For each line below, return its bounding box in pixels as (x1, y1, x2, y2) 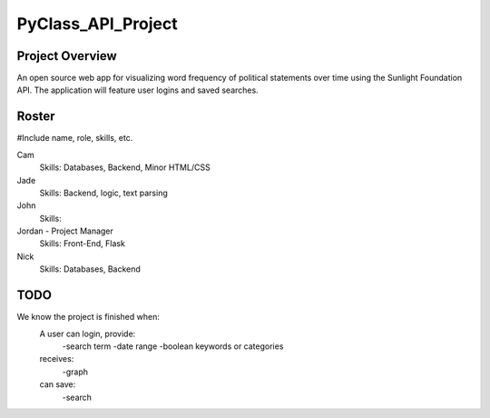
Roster (16, 109, 55, 124)
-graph (62, 366, 89, 377)
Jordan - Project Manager (16, 225, 113, 236)
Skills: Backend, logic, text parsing (39, 187, 168, 198)
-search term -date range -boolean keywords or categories (62, 341, 284, 352)
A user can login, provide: (39, 328, 136, 339)
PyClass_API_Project (16, 14, 178, 34)
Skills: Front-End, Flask (39, 238, 126, 249)
